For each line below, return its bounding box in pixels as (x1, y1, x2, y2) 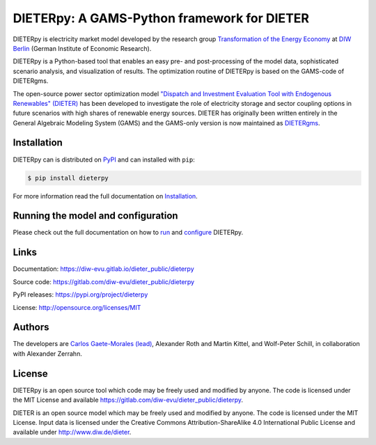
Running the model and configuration (13, 210, 178, 222)
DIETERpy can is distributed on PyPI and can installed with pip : (13, 155, 195, 164)
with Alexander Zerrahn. (13, 349, 83, 358)
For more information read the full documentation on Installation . (13, 192, 198, 200)
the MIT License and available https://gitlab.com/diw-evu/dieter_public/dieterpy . (13, 396, 244, 404)
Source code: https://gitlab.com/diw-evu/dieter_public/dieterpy (13, 277, 195, 286)
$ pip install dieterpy (27, 174, 109, 182)
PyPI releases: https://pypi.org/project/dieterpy (13, 290, 148, 299)
